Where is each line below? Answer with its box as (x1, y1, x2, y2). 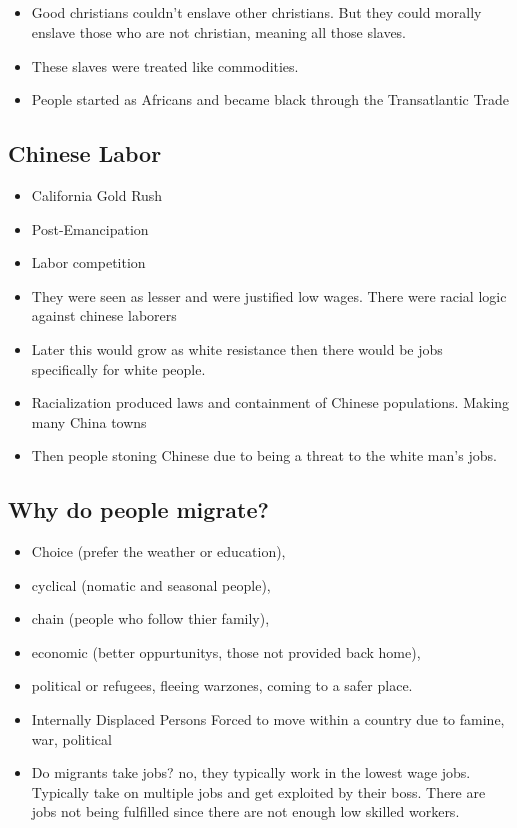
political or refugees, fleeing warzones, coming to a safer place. (31, 675, 413, 696)
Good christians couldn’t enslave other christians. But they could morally (31, 2, 482, 23)
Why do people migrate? (8, 494, 269, 525)
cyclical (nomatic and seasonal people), (31, 574, 271, 595)
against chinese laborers (31, 305, 177, 326)
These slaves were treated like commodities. (31, 55, 299, 76)
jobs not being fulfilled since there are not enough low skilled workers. (31, 801, 460, 822)
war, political (31, 728, 112, 749)
